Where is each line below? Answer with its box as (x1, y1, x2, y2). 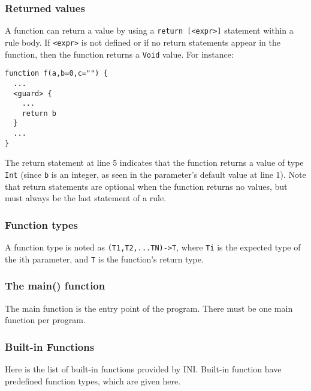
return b (22, 109, 56, 118)
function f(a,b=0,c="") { (5, 69, 108, 78)
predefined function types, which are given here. (5, 374, 181, 387)
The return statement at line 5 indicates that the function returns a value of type (5, 156, 304, 169)
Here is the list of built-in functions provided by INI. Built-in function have (5, 363, 282, 375)
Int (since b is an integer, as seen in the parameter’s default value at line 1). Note (5, 168, 306, 181)
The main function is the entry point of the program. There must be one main (5, 302, 293, 314)
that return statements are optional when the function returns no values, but (5, 180, 288, 192)
